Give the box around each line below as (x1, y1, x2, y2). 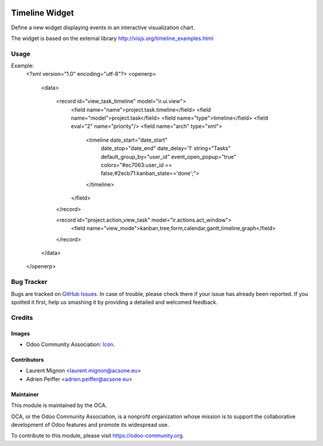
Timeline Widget (11, 8, 74, 18)
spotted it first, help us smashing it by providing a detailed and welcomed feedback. (11, 299, 218, 306)
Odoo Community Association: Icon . (26, 341, 115, 348)
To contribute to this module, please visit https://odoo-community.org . (11, 432, 185, 439)
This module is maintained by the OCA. (11, 402, 107, 409)
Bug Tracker (11, 278, 48, 286)
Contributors (11, 356, 44, 363)
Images (11, 329, 30, 337)
